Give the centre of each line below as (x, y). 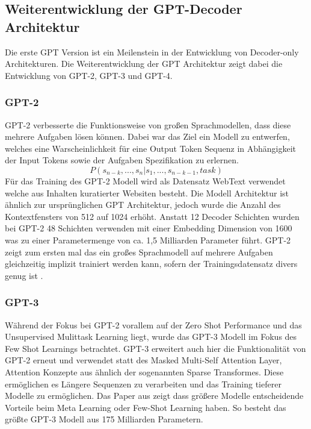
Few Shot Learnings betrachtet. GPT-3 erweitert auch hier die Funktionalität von (155, 348)
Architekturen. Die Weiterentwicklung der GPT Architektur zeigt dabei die (144, 64)
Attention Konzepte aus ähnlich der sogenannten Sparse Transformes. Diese (144, 371)
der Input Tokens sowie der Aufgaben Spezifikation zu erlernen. (122, 160)
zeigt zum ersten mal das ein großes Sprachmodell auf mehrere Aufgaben (139, 252)
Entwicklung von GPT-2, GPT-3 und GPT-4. (89, 75)
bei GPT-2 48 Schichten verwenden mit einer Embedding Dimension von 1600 (149, 228)
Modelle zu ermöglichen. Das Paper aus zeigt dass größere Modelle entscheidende (154, 396)
